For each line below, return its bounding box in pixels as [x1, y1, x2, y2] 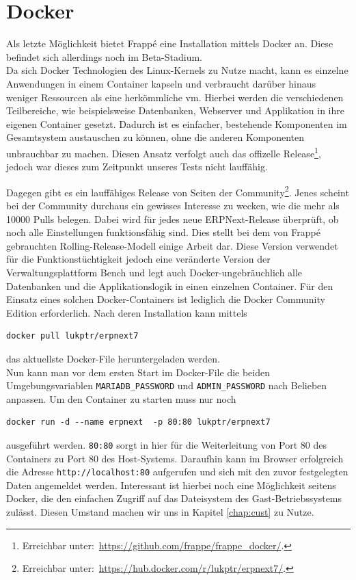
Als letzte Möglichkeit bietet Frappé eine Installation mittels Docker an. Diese [6, 36, 333, 51]
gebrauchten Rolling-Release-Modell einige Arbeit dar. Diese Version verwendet [6, 238, 338, 252]
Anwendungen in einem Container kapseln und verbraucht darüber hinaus [6, 76, 316, 90]
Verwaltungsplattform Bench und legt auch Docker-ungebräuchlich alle [6, 265, 303, 279]
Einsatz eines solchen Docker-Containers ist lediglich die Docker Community [6, 292, 325, 306]
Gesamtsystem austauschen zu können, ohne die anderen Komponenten [6, 130, 305, 144]
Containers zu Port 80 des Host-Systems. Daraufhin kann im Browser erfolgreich [6, 451, 344, 465]
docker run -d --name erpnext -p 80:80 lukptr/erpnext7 [6, 417, 271, 427]
